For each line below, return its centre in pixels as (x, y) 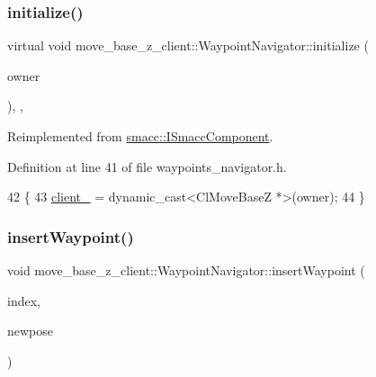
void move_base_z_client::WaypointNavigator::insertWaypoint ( (186, 270)
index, (24, 300)
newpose (31, 331)
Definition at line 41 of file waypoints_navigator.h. (147, 166)
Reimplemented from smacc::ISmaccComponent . (140, 136)
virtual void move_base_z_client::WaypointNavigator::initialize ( (188, 45)
